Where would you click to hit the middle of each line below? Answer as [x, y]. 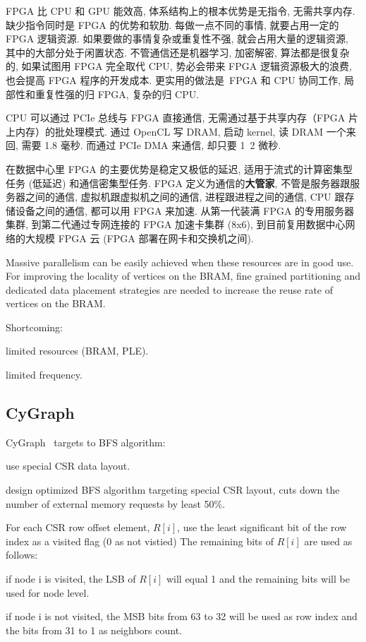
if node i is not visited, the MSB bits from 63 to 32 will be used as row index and [182, 616]
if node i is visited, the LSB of [71, 579]
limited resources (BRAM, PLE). [77, 351]
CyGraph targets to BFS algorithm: [86, 442]
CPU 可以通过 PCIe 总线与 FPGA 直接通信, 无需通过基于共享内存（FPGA [176, 118]
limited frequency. [44, 375]
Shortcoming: [34, 327]
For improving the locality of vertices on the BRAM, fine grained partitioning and [183, 276]
